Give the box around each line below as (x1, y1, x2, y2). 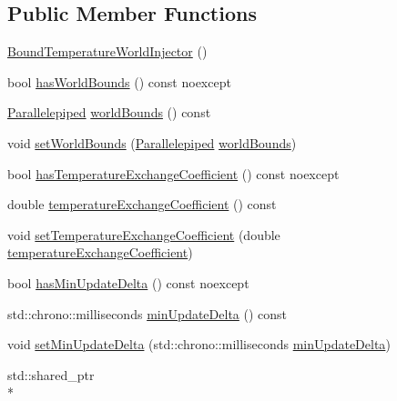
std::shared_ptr (7, 365, 95, 384)
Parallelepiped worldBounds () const (7, 103, 211, 122)
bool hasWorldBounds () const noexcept (7, 72, 231, 91)
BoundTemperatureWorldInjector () (7, 42, 208, 61)
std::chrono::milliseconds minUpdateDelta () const (7, 304, 288, 323)
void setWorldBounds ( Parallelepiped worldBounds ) (7, 133, 297, 152)
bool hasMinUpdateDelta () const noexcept (7, 273, 249, 292)
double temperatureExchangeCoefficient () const (7, 195, 277, 214)
